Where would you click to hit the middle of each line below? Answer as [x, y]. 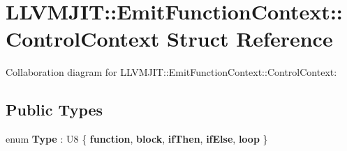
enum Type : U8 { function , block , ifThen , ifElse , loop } [137, 139]
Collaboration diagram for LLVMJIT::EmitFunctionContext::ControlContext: [171, 72]
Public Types [54, 110]
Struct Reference [250, 39]
